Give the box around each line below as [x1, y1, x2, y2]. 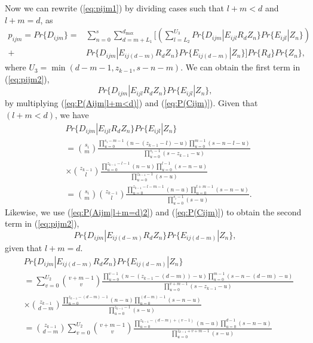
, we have [55, 109, 89, 121]
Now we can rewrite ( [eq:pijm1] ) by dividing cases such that [5, 2, 225, 14]
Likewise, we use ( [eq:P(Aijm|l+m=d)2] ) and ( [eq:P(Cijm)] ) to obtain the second [5, 205, 302, 218]
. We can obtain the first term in [180, 61, 300, 73]
